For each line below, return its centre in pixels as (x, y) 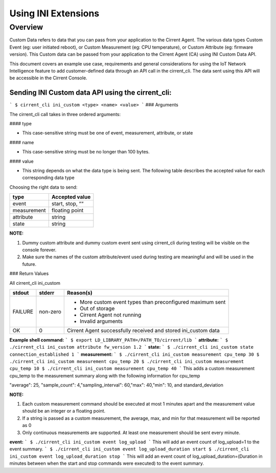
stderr (47, 292)
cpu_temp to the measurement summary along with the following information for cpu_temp (105, 375)
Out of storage (97, 308)
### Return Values (29, 274)
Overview (26, 27)
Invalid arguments (101, 321)
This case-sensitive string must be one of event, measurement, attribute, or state (108, 133)
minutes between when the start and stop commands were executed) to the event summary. (107, 463)
